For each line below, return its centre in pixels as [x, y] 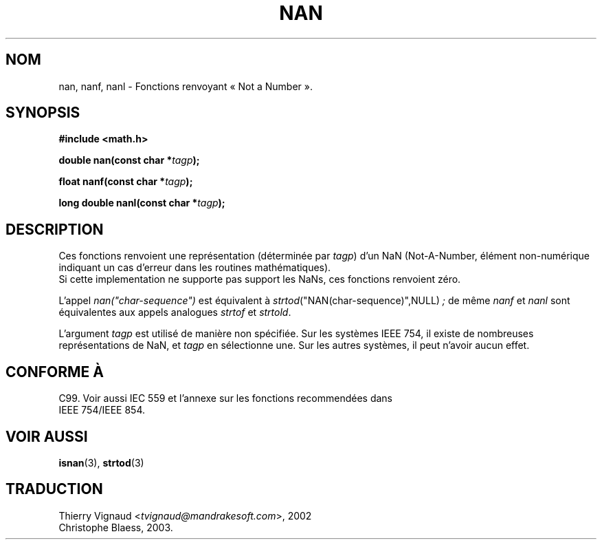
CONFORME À [55, 372]
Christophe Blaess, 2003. [116, 527]
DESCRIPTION [55, 229]
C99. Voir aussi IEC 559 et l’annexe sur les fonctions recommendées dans [225, 398]
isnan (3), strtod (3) [101, 462]
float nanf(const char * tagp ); [126, 182]
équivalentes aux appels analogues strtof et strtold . [175, 312]
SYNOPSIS [43, 113]
